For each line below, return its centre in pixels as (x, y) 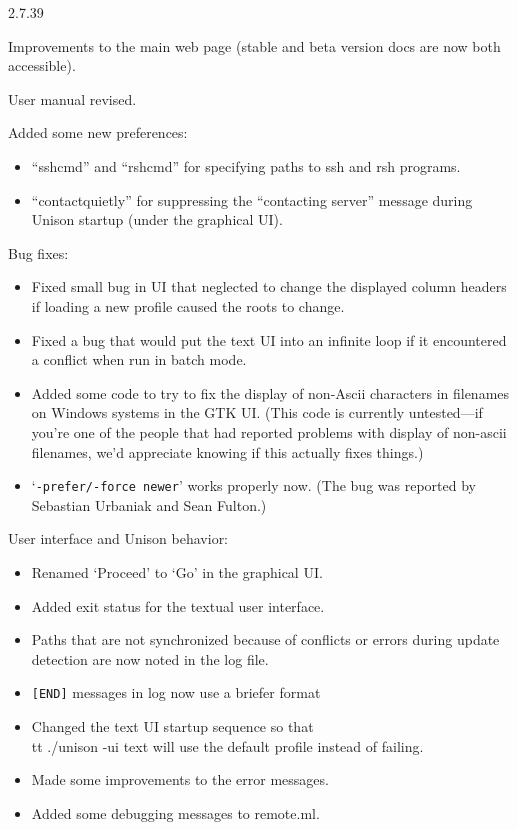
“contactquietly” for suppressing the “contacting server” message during (252, 199)
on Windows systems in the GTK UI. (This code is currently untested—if (257, 412)
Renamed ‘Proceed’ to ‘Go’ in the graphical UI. (177, 571)
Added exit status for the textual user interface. (178, 605)
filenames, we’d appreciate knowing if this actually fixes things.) (227, 451)
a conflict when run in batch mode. (139, 359)
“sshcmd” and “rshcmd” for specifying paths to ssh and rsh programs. (246, 165)
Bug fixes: (38, 252)
